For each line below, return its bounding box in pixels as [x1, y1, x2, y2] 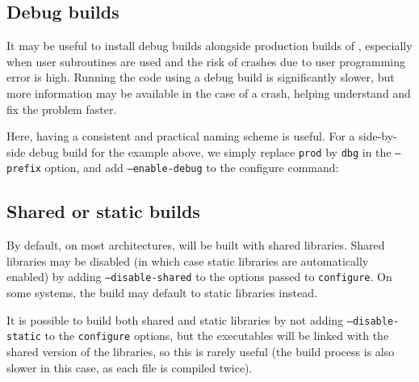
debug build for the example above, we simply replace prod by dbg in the [29, 143, 392, 160]
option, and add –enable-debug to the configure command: [44, 159, 339, 176]
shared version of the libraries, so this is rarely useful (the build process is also [6, 343, 395, 360]
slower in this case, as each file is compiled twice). [6, 359, 253, 376]
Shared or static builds [6, 199, 200, 224]
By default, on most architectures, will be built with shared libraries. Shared [6, 237, 385, 254]
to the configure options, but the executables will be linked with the [44, 327, 389, 344]
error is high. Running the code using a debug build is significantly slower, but [6, 69, 395, 86]
